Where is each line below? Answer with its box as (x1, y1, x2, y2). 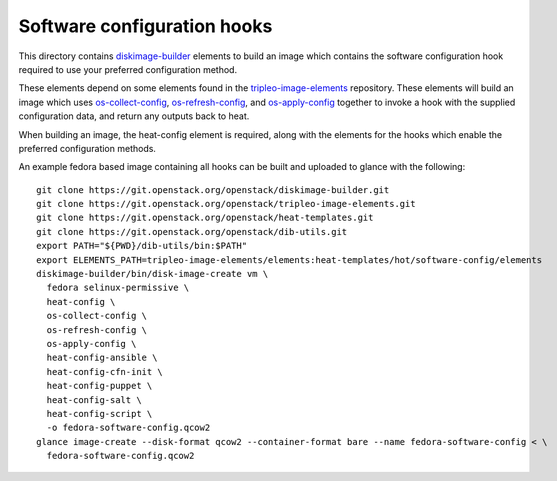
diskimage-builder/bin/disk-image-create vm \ (36, 268, 269, 280)
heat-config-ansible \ (46, 352, 158, 364)
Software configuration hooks (18, 15, 273, 37)
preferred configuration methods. (18, 142, 157, 154)
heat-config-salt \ (46, 394, 142, 405)
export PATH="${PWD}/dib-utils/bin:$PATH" (36, 240, 248, 252)
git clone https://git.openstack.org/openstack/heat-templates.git (36, 212, 374, 224)
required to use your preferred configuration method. (18, 63, 238, 75)
